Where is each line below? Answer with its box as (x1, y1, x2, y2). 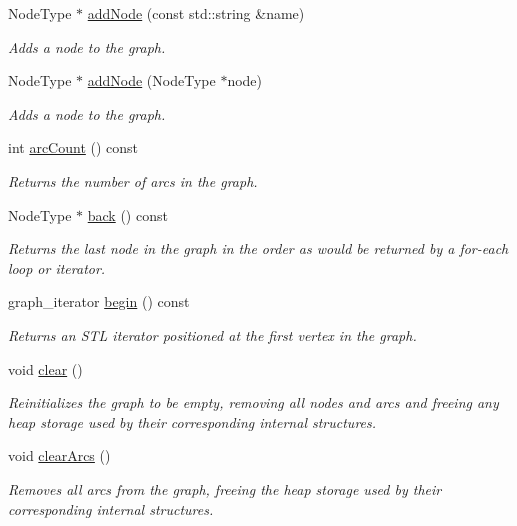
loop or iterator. (8, 257, 106, 278)
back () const (87, 204, 168, 225)
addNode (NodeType (87, 70, 216, 91)
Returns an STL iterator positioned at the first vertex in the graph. (8, 324, 417, 345)
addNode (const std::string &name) (87, 3, 305, 23)
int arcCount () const (8, 137, 139, 158)
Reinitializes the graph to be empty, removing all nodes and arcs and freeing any (8, 392, 499, 413)
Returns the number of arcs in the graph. (8, 170, 258, 191)
